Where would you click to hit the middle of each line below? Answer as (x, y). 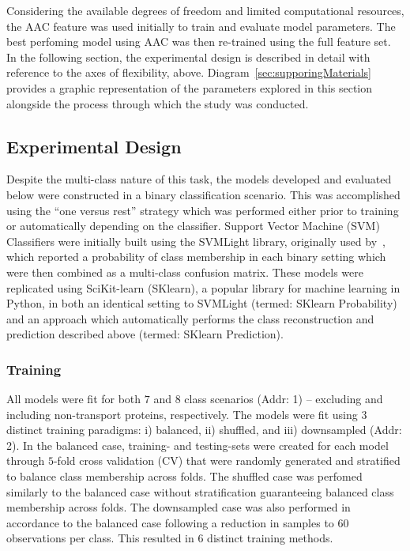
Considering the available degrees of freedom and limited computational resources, (205, 10)
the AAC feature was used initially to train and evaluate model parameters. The (201, 26)
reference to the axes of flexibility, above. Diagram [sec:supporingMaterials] (189, 72)
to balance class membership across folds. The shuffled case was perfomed (184, 476)
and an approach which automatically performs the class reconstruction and (190, 318)
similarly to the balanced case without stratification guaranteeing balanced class (200, 491)
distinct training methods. (270, 538)
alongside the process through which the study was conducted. (158, 103)
